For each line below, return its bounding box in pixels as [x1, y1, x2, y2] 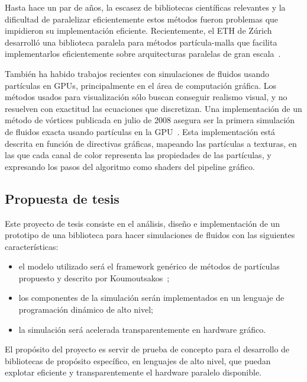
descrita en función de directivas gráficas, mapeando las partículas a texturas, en [5, 137, 297, 149]
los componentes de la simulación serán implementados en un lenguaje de [18, 291, 285, 304]
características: [5, 240, 59, 252]
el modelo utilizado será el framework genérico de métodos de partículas [18, 260, 280, 272]
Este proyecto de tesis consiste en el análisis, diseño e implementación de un [5, 217, 280, 229]
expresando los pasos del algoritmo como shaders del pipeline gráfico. [5, 160, 255, 172]
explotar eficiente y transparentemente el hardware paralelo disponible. [5, 366, 262, 378]
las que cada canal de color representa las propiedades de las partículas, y [5, 149, 272, 161]
